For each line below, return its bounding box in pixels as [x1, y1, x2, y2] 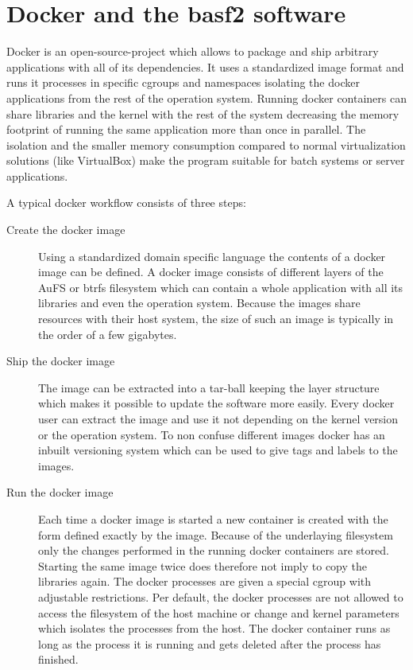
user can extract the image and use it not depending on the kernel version [38, 411, 399, 427]
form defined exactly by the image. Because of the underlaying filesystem [38, 526, 393, 543]
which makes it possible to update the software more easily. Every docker [38, 395, 395, 411]
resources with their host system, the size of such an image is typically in [38, 310, 394, 327]
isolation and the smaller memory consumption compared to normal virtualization [6, 136, 406, 153]
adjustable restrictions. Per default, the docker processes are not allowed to [38, 588, 403, 605]
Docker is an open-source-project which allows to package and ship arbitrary [6, 43, 379, 60]
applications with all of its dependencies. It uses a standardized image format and [6, 58, 404, 75]
